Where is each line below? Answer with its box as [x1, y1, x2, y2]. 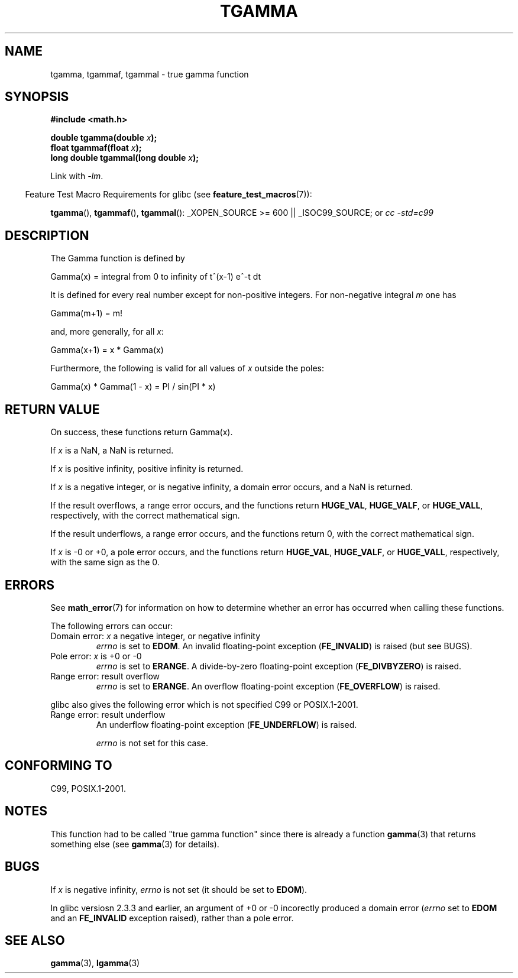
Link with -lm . [50, 171, 103, 182]
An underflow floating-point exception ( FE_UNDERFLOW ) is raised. [96, 719, 357, 730]
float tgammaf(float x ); [50, 143, 142, 153]
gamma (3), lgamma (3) [50, 958, 140, 969]
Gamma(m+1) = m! [50, 308, 122, 319]
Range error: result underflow [50, 709, 166, 720]
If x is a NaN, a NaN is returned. [50, 445, 174, 456]
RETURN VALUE [5, 401, 100, 417]
